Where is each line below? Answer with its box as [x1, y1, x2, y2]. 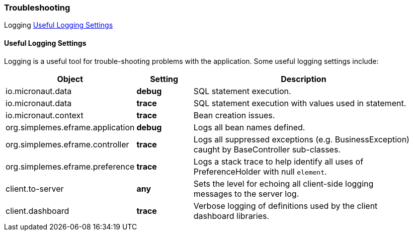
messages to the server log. [193, 188, 299, 199]
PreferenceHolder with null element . [193, 166, 327, 177]
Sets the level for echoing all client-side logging [193, 178, 374, 189]
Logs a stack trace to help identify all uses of [193, 156, 364, 167]
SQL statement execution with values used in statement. [193, 98, 406, 108]
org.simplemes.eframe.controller [6, 139, 129, 149]
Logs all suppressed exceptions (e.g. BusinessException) [193, 134, 409, 144]
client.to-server [6, 183, 64, 194]
